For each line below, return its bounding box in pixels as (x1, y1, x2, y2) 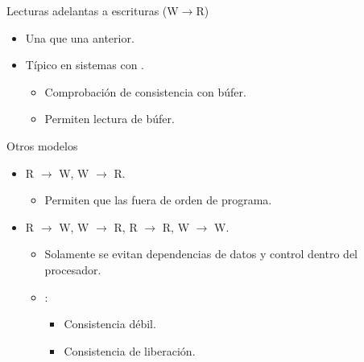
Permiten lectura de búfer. (44, 110, 175, 127)
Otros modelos (6, 137, 78, 154)
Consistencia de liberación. (64, 342, 196, 359)
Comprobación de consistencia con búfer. (44, 83, 246, 100)
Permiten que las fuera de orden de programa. (44, 191, 272, 208)
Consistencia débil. (64, 315, 156, 332)
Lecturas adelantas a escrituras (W (6, 2, 179, 19)
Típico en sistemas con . (25, 56, 144, 73)
